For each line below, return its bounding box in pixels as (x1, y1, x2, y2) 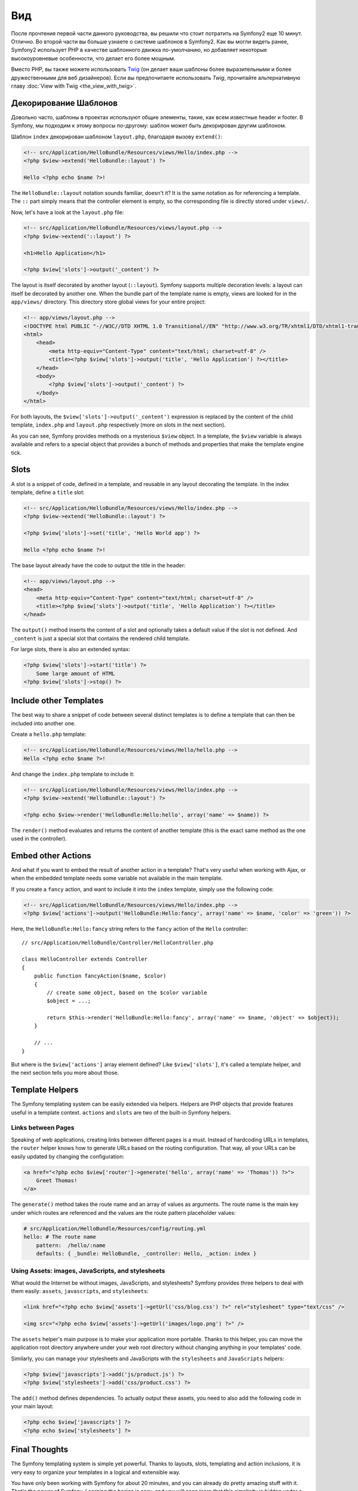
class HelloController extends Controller (21, 956, 148, 963)
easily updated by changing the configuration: (11, 1153, 125, 1160)
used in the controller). (11, 835, 67, 842)
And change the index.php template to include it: (11, 770, 135, 778)
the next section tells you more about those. (11, 1069, 119, 1077)
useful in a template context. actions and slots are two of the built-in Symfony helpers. (11, 1109, 232, 1116)
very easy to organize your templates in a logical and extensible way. (11, 1468, 181, 1475)
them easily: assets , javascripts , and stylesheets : (11, 1288, 149, 1295)
